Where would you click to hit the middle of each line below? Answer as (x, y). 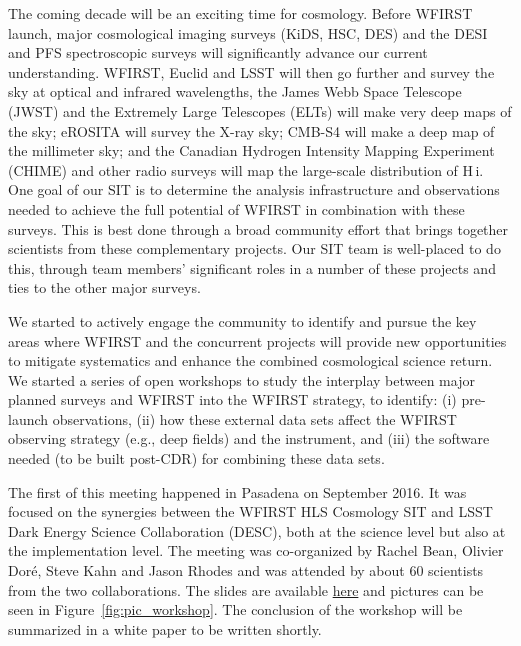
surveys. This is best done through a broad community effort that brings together (258, 228)
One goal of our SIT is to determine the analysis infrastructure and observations (254, 189)
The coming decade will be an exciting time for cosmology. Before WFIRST (240, 13)
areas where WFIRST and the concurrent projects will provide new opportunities (257, 340)
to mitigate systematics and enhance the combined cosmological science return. (250, 360)
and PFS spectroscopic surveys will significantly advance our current (218, 52)
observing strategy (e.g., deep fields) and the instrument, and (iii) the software (249, 438)
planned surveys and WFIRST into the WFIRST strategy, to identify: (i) (232, 399)
